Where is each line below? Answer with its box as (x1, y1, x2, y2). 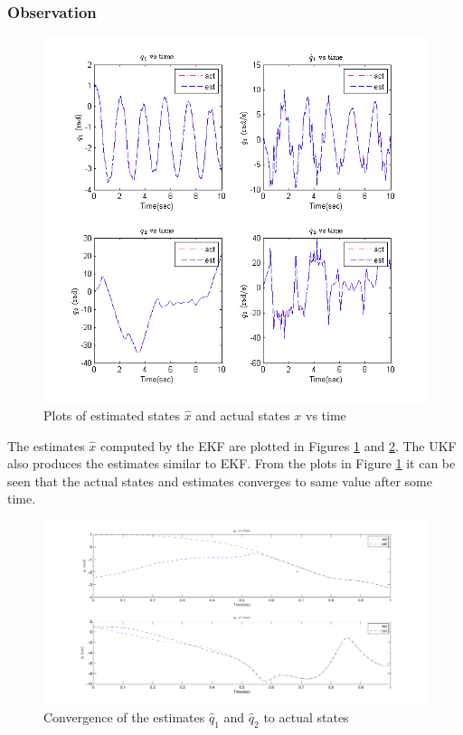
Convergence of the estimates (43, 707, 205, 726)
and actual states (195, 406, 290, 425)
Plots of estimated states (43, 406, 180, 425)
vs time (306, 406, 346, 425)
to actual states (263, 707, 349, 726)
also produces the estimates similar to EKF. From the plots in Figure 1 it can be (7, 454, 456, 473)
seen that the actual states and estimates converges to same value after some (7, 471, 432, 490)
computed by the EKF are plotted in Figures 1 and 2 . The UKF (100, 436, 457, 455)
